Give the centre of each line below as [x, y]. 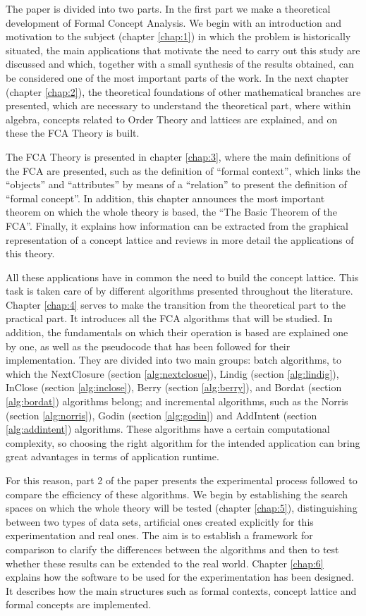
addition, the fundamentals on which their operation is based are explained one [177, 332]
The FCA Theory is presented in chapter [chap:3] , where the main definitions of [178, 156]
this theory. [30, 253]
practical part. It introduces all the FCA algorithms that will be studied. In [169, 318]
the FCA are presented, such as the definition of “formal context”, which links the [183, 170]
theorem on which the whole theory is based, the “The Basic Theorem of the [171, 212]
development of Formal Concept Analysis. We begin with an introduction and [174, 22]
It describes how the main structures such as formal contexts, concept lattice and [181, 590]
